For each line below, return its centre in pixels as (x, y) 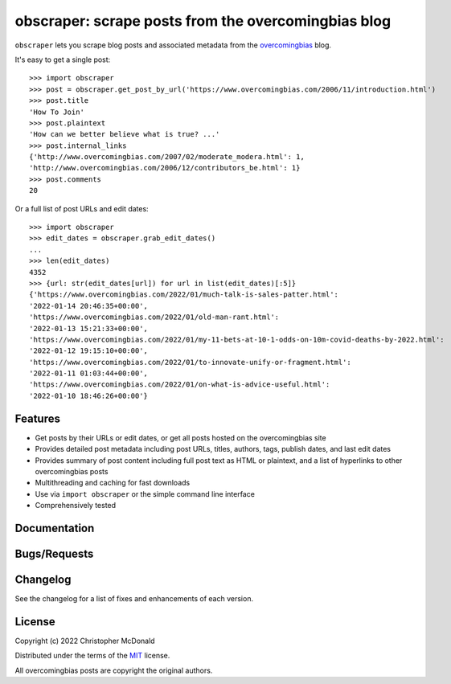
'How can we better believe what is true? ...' (125, 134)
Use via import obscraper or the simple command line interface (145, 494)
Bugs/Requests (54, 553)
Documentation (55, 528)
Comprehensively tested (76, 506)
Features (37, 418)
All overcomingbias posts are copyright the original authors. (114, 670)
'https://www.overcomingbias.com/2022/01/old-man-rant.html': (154, 317)
